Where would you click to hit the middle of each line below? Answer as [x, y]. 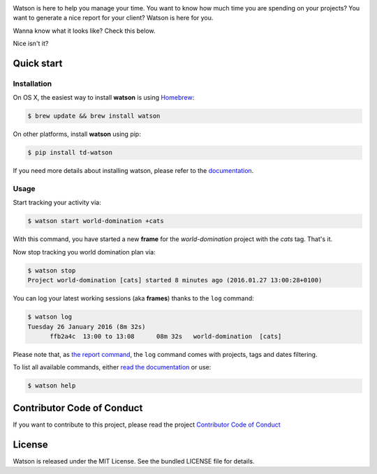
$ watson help [52, 386]
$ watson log [50, 317]
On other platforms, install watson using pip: [77, 134]
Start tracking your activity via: [57, 203]
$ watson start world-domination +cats [96, 221]
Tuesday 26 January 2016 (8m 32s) [87, 327]
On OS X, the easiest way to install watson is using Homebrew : [104, 98]
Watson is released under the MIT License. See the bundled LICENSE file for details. [134, 461]
